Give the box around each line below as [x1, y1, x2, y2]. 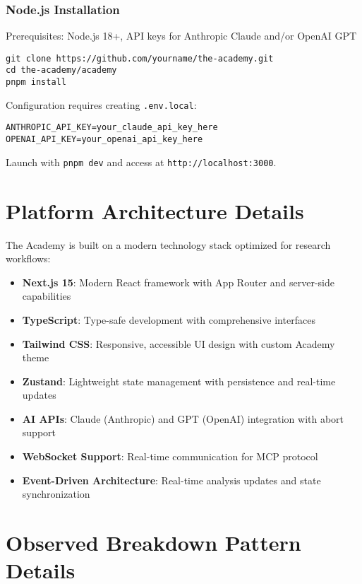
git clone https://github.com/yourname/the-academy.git [6, 53, 274, 64]
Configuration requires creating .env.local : [6, 97, 197, 112]
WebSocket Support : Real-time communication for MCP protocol [22, 449, 318, 464]
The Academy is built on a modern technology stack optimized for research [6, 237, 331, 252]
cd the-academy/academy [6, 65, 117, 76]
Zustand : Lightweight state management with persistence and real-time [22, 373, 336, 388]
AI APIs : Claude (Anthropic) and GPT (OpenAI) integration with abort [22, 411, 344, 426]
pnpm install [6, 77, 66, 88]
